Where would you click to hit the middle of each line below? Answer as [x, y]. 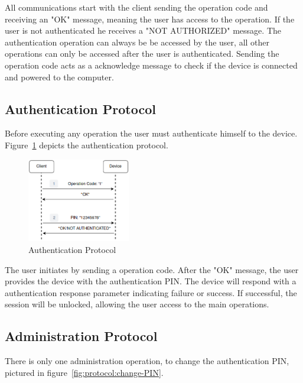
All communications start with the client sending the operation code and [136, 7]
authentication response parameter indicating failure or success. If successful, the [151, 292]
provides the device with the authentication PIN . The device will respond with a [151, 281]
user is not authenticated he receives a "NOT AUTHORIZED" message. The [143, 30]
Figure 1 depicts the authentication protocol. [87, 145]
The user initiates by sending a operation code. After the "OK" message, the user [152, 269]
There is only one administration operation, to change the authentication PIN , [147, 361]
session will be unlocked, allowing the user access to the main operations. [137, 304]
